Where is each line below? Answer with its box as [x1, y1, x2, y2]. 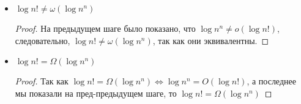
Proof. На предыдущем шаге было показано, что [15, 22, 196, 34]
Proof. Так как [15, 75, 69, 87]
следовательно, [15, 34, 70, 46]
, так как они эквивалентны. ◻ [152, 34, 269, 46]
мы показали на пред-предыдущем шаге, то [15, 86, 177, 99]
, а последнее [247, 75, 296, 87]
